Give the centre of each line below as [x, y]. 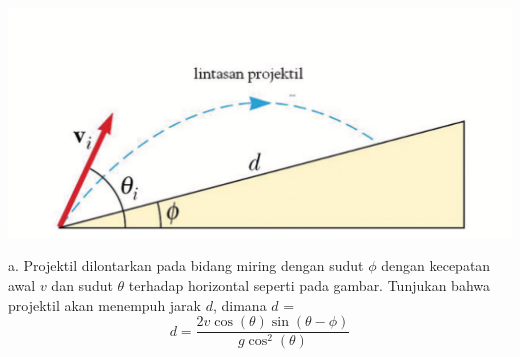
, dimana [239, 304]
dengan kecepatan [436, 265]
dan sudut [82, 285]
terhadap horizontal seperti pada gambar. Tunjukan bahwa [309, 285]
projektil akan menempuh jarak [105, 304]
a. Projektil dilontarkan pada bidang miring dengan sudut [186, 265]
